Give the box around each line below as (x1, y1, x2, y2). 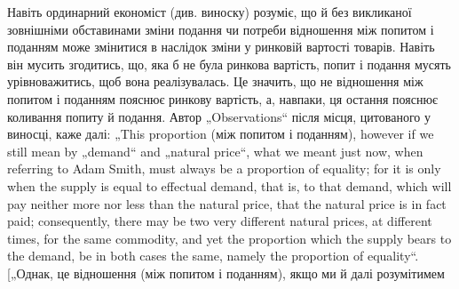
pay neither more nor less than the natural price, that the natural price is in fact (7, 194, 447, 213)
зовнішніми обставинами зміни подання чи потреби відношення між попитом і (7, 20, 434, 38)
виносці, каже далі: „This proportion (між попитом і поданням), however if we (7, 124, 434, 143)
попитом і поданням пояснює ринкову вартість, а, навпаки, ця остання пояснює (7, 89, 438, 108)
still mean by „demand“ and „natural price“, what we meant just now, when (7, 141, 423, 160)
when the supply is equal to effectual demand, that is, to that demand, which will (7, 176, 452, 195)
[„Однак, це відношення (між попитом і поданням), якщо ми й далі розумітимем (7, 263, 445, 282)
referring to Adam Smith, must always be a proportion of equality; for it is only (7, 159, 441, 178)
